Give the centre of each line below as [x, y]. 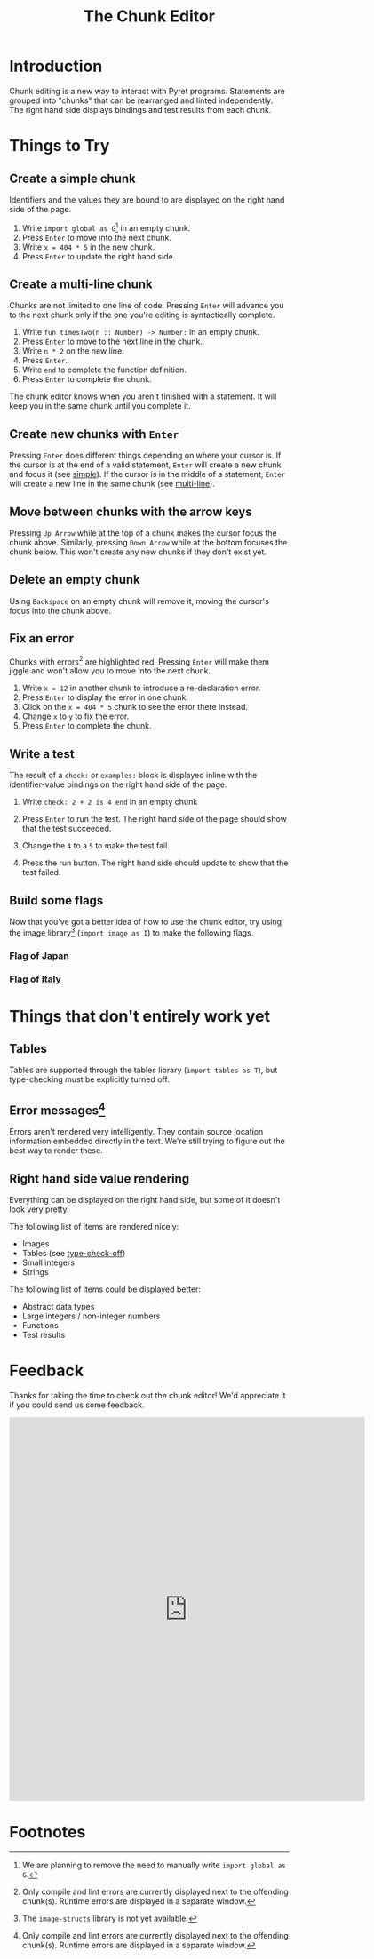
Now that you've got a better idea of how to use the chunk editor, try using [146, 921]
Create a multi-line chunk [81, 284]
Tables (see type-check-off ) [74, 1254]
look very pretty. [39, 1209]
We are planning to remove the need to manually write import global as [154, 1865]
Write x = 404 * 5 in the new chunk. [88, 247]
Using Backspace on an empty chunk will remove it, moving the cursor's [139, 601]
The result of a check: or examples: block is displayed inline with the [133, 776]
